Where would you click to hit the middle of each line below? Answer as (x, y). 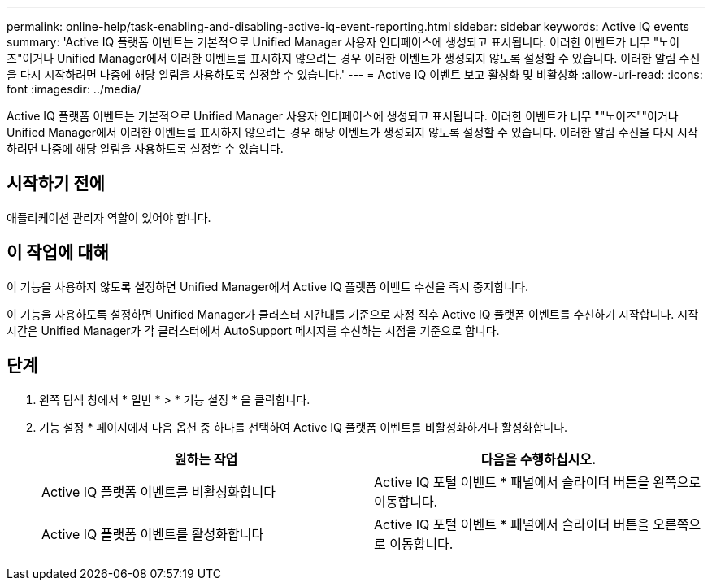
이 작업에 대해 (58, 253)
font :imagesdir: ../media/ (74, 89)
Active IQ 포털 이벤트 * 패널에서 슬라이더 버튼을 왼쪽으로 (538, 482)
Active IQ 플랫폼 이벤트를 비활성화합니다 (158, 491)
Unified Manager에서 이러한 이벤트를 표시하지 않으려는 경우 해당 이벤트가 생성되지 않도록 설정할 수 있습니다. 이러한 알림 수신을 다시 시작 (352, 132)
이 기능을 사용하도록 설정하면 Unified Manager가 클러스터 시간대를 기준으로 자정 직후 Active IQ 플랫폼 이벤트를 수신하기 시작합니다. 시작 (353, 314)
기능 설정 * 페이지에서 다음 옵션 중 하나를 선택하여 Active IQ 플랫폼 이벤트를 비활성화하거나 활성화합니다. (304, 427)
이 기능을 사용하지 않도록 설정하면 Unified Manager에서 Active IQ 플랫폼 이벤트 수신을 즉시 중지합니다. (268, 286)
